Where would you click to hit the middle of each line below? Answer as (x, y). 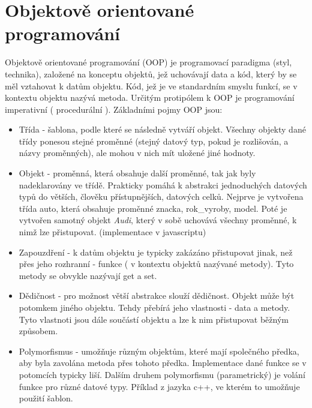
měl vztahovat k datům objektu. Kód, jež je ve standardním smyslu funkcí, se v (151, 85)
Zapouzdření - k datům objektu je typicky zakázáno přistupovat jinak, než (156, 252)
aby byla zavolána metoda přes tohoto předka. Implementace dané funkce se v (163, 363)
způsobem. (38, 331)
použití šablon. (46, 398)
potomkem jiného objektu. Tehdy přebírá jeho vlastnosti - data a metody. (154, 307)
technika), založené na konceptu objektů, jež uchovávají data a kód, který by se (151, 73)
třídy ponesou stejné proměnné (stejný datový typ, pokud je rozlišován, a (154, 141)
